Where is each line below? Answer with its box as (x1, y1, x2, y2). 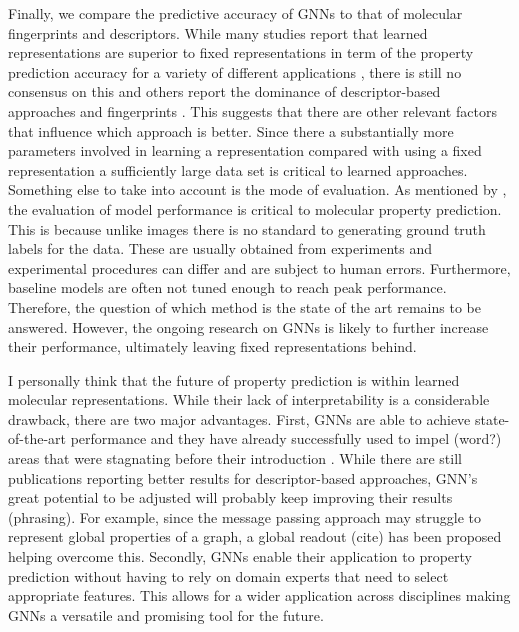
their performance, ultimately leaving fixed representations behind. (8, 336, 417, 357)
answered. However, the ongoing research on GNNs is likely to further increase (8, 316, 489, 337)
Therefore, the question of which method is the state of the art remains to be (8, 296, 481, 317)
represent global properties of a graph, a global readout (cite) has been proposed (8, 526, 502, 547)
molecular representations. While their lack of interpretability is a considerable (8, 389, 490, 410)
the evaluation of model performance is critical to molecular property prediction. (8, 198, 502, 219)
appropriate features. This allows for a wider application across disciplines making (8, 585, 511, 606)
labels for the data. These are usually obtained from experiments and (8, 238, 432, 259)
